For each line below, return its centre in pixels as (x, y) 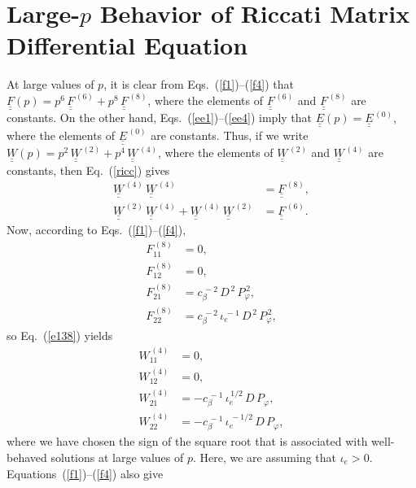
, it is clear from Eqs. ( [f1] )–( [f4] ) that (199, 84)
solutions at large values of (117, 457)
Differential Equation (127, 45)
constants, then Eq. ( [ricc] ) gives (88, 170)
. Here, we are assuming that (264, 457)
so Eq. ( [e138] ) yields (60, 335)
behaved (27, 457)
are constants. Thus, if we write (230, 135)
